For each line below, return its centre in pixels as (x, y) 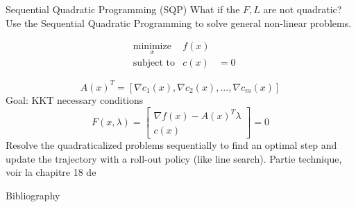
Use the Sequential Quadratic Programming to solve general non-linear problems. (179, 22)
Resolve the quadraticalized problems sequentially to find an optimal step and (171, 145)
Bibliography (33, 195)
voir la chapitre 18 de (51, 172)
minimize (152, 47)
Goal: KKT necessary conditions (75, 99)
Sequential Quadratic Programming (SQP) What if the (123, 9)
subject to (154, 63)
